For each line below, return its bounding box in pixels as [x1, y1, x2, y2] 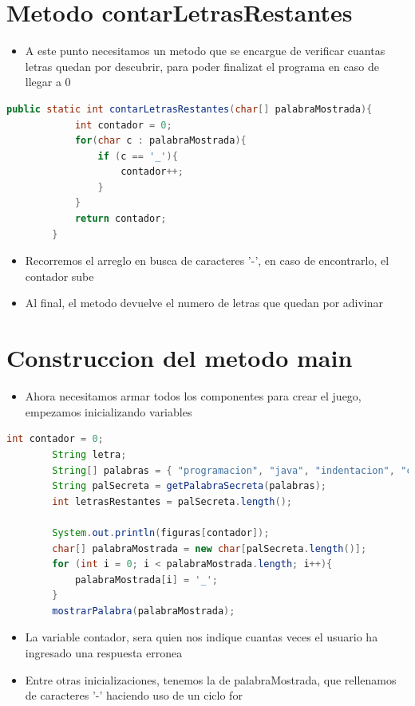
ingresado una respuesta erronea [25, 645, 183, 661]
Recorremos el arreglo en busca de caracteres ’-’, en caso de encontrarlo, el [25, 252, 389, 269]
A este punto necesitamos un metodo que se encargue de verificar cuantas [25, 42, 385, 59]
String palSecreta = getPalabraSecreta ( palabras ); [52, 480, 326, 492]
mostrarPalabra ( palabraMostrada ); [52, 605, 235, 617]
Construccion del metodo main [6, 341, 353, 374]
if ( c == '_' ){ [97, 150, 178, 162]
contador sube [25, 267, 94, 284]
